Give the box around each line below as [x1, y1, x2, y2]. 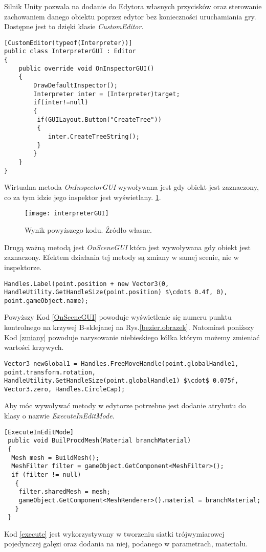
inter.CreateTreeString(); [48, 133, 140, 140]
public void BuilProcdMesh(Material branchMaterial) [8, 437, 191, 445]
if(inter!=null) [33, 99, 88, 106]
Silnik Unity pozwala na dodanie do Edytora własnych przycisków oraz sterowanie [4, 1, 262, 11]
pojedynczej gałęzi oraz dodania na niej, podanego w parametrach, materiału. [4, 538, 248, 549]
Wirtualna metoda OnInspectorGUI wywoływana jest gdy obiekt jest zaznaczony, [4, 182, 259, 192]
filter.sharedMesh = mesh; [18, 488, 110, 496]
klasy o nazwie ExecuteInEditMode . [4, 410, 115, 421]
